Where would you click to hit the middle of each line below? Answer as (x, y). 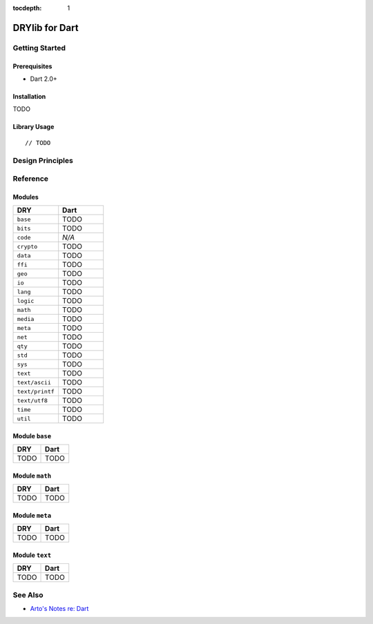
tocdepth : (27, 8)
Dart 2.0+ (44, 79)
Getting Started (39, 48)
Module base (32, 436)
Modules (26, 197)
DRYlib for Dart (46, 28)
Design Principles (43, 160)
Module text (32, 555)
